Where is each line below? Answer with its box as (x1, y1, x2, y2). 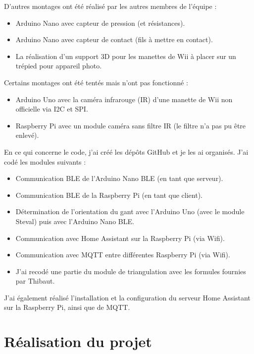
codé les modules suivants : (4, 156, 86, 167)
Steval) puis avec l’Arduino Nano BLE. (15, 216, 134, 226)
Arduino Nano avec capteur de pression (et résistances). (15, 17, 185, 28)
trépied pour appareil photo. (15, 60, 102, 71)
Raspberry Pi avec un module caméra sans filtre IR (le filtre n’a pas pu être (15, 120, 246, 130)
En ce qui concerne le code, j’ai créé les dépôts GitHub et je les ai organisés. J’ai (4, 146, 249, 157)
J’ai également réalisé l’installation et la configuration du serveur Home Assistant (4, 292, 251, 302)
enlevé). (15, 130, 39, 140)
